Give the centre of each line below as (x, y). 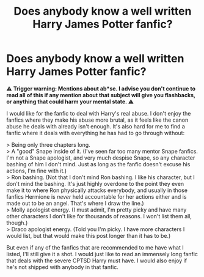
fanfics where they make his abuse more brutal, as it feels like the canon (97, 120)
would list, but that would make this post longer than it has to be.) (89, 235)
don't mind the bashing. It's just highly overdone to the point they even (95, 183)
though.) (17, 223)
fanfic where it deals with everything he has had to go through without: (96, 133)
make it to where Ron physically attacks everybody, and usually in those (97, 190)
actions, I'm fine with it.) (37, 171)
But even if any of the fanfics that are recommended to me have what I (95, 247)
